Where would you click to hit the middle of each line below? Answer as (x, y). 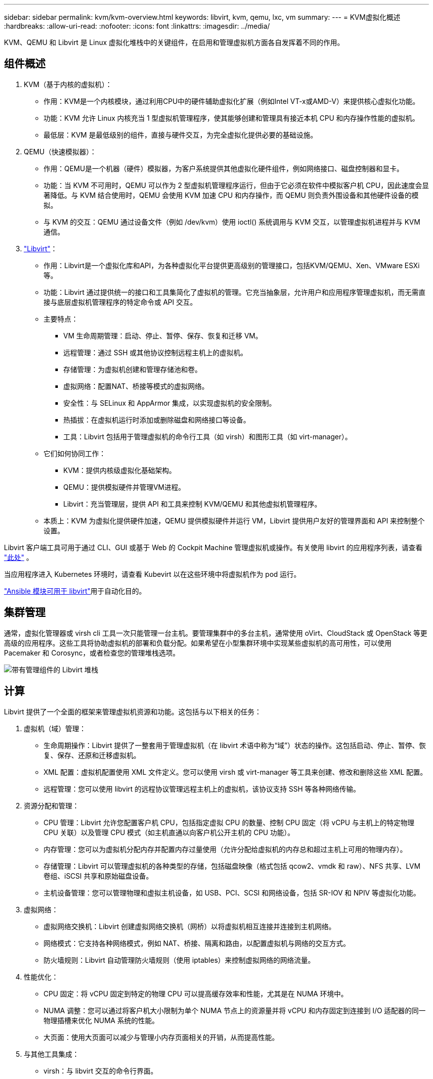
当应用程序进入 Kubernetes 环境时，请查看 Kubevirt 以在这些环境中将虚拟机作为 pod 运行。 (152, 574)
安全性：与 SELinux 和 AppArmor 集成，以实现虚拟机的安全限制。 (170, 403)
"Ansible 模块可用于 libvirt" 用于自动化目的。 (75, 591)
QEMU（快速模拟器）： (60, 151)
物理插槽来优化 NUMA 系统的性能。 (101, 1020)
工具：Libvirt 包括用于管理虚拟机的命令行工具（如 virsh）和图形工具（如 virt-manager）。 (208, 436)
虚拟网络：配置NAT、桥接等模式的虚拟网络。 (136, 386)
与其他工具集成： (51, 1054)
